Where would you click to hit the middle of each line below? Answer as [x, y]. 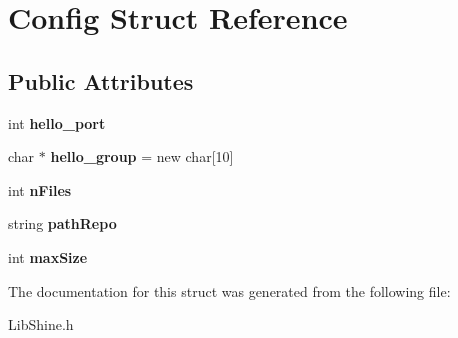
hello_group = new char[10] [142, 156]
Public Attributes [101, 80]
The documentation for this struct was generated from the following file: [229, 290]
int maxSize [48, 256]
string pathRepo [62, 223]
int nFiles [40, 189]
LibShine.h [41, 324]
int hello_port [57, 122]
